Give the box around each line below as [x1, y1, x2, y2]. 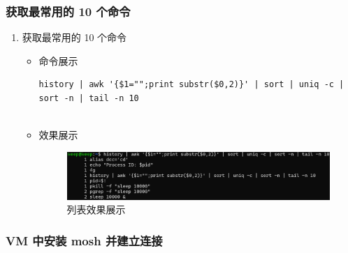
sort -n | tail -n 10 [38, 93, 139, 103]
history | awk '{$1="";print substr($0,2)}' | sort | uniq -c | [38, 79, 345, 90]
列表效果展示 [66, 202, 126, 217]
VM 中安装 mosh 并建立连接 [6, 231, 163, 249]
